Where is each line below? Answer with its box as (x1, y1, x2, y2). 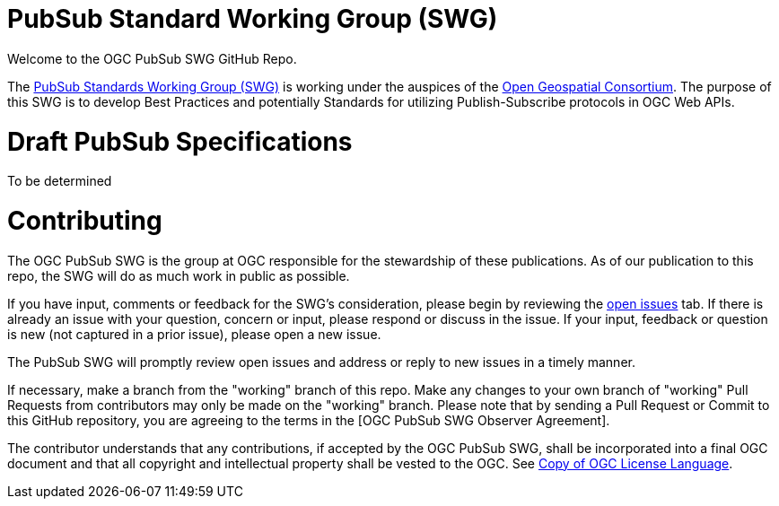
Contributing (7, 205, 162, 236)
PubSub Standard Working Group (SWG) (7, 4, 498, 34)
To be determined (7, 173, 112, 189)
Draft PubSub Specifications (7, 126, 353, 157)
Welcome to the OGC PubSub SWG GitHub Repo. (7, 50, 297, 66)
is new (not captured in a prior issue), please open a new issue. (7, 326, 381, 342)
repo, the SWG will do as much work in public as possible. (7, 267, 350, 284)
